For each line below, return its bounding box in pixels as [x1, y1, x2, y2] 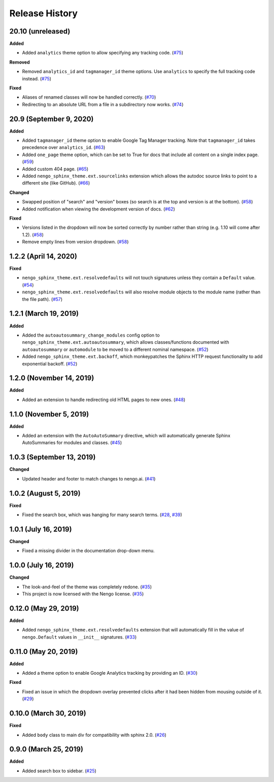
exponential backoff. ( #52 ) [22, 360, 78, 367]
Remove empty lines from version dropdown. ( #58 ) [22, 239, 129, 245]
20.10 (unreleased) [9, 27, 71, 36]
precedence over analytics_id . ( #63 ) [22, 144, 106, 151]
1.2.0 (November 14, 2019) [9, 374, 94, 382]
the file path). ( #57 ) [22, 296, 63, 302]
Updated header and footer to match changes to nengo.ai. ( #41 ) [22, 475, 156, 482]
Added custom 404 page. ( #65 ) [22, 166, 89, 172]
